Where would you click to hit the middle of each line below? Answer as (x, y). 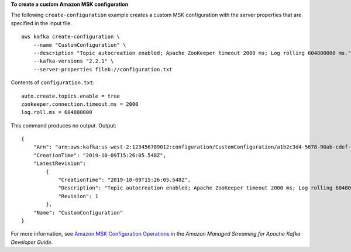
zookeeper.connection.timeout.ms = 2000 (80, 104)
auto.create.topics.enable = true (70, 96)
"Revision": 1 (78, 196)
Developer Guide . (32, 242)
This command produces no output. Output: (64, 125)
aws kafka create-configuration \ (70, 37)
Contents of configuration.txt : (53, 82)
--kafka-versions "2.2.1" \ (73, 61)
